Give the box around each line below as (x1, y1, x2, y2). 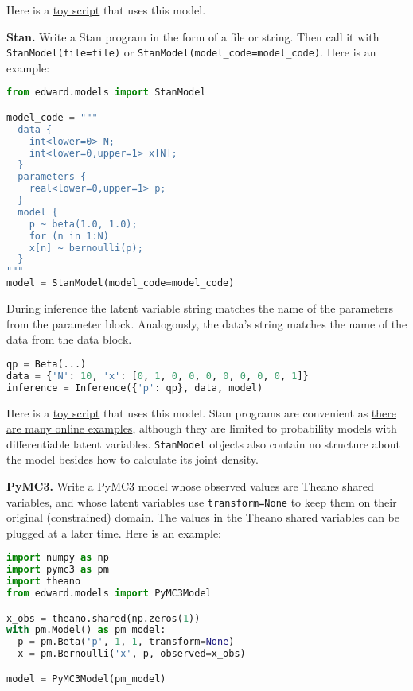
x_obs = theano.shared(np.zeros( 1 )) (6, 612, 201, 624)
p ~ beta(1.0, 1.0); (29, 218, 138, 230)
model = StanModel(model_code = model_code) (6, 278, 235, 289)
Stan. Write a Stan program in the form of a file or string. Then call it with (6, 28, 380, 45)
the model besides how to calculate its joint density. (6, 451, 259, 468)
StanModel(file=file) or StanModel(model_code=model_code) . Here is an (6, 44, 376, 60)
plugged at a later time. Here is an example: (6, 524, 222, 541)
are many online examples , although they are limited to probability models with (6, 420, 397, 437)
